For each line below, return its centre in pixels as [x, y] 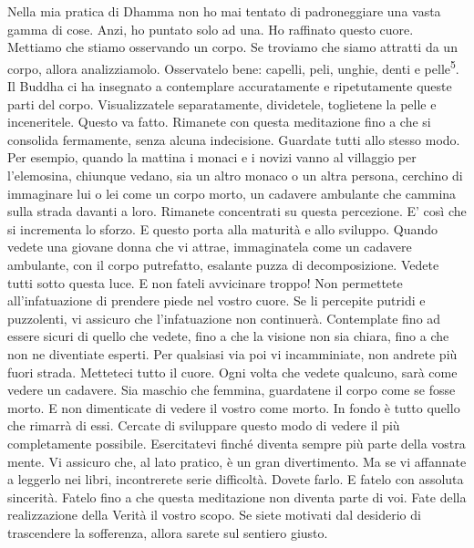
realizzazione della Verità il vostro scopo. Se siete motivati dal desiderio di [214, 515]
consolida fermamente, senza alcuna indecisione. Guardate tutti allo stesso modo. [234, 139]
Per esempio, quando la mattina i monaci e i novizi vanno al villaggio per [212, 157]
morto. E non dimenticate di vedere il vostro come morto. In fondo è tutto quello [234, 407]
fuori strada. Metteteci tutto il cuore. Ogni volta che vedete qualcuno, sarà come [232, 372]
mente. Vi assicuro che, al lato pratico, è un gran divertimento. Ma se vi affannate [237, 461]
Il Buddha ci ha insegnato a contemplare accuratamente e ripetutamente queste [230, 86]
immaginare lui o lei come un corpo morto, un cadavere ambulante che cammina [232, 193]
